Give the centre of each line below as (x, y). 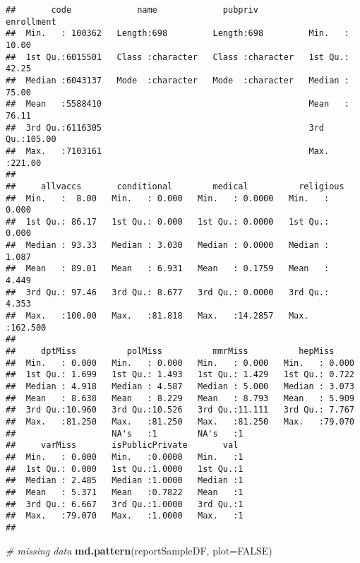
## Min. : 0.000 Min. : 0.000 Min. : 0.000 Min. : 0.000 (180, 363)
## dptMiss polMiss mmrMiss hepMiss (170, 351)
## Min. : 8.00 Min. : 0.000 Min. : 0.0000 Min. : (168, 198)
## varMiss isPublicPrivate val (122, 445)
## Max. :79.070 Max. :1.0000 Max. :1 (125, 516)
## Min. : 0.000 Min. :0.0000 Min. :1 (125, 457)
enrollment (31, 22)
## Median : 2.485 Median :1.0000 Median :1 (125, 481)
